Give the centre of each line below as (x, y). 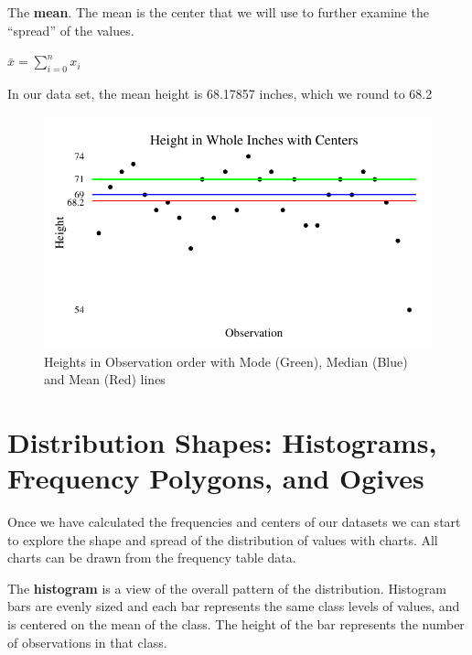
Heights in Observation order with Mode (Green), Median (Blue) (226, 361)
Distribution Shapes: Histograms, (222, 441)
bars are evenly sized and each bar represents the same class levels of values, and (234, 606)
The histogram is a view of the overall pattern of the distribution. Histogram (227, 588)
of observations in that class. (87, 642)
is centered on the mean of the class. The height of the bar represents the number (236, 624)
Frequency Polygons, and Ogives (216, 478)
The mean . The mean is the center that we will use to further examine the (218, 12)
